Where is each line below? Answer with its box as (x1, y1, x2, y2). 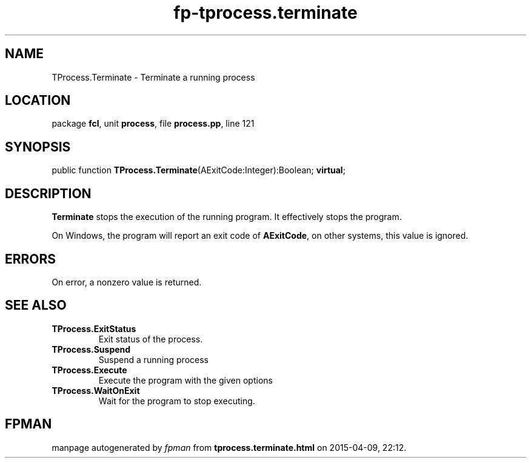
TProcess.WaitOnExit (52, 385, 140, 396)
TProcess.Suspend (52, 344, 131, 355)
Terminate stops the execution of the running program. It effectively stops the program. (52, 212, 402, 222)
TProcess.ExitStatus (52, 323, 136, 334)
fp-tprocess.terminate (173, 2, 358, 23)
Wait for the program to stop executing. (98, 395, 255, 406)
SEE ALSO (5, 298, 67, 313)
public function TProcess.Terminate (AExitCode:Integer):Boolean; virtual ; (52, 165, 346, 176)
